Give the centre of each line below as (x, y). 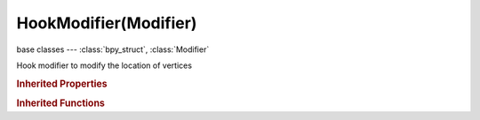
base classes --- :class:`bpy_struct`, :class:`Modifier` (113, 49)
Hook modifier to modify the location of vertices (104, 65)
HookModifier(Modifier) (107, 23)
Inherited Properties (62, 84)
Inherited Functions (61, 103)
